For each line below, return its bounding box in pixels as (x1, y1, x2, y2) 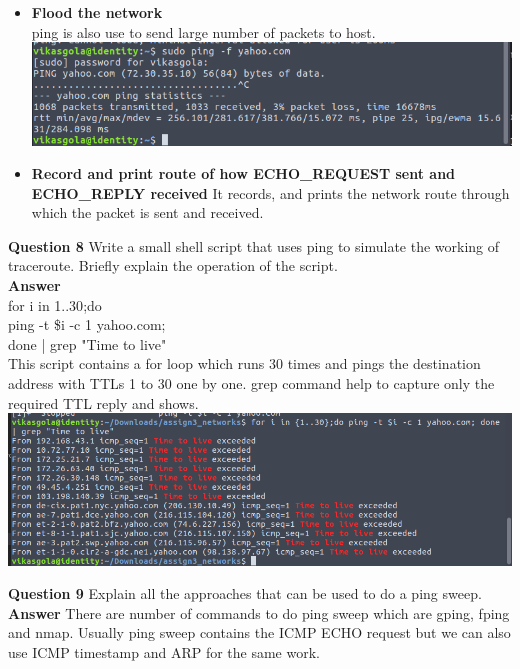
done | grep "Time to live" (8, 333, 167, 354)
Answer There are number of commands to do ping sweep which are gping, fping (8, 602, 510, 623)
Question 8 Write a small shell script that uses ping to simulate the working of (8, 235, 500, 256)
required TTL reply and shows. (8, 392, 199, 413)
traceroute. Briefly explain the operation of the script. (8, 255, 338, 276)
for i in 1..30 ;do (8, 294, 102, 315)
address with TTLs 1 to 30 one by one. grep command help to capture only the (8, 373, 495, 394)
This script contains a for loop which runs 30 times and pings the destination (8, 353, 481, 374)
